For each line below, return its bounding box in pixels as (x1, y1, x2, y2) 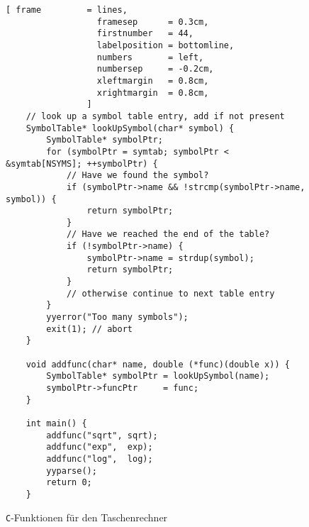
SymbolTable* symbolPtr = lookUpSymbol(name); (46, 371, 270, 382)
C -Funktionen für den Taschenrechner (6, 509, 168, 524)
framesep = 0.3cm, (96, 16, 209, 27)
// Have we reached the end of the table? (66, 229, 270, 240)
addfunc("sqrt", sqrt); (46, 430, 158, 440)
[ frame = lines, (6, 5, 128, 15)
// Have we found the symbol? (66, 170, 209, 181)
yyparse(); (46, 465, 97, 476)
